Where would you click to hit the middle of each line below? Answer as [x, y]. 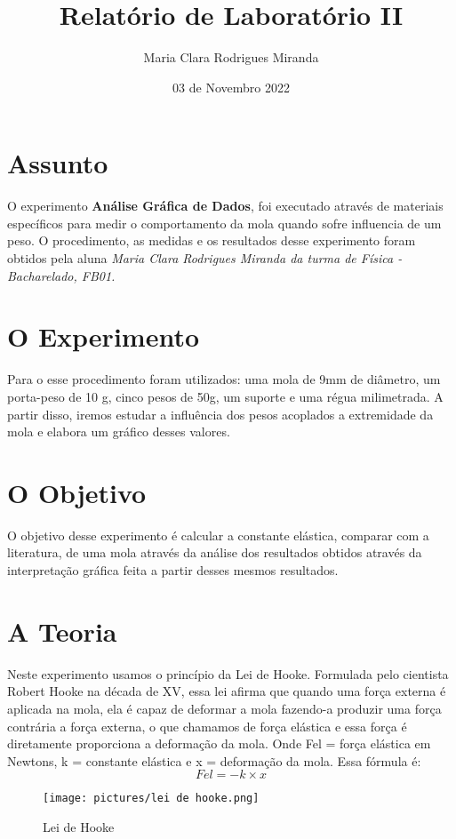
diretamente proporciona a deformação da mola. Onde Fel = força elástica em [219, 743]
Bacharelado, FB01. [61, 275]
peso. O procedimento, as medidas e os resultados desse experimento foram [212, 240]
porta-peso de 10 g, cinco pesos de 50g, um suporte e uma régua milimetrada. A [225, 396]
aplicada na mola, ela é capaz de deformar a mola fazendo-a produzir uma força [224, 708]
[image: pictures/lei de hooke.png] [151, 799]
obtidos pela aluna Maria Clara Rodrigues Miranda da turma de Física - [205, 258]
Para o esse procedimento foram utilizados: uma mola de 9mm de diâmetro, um [224, 379]
